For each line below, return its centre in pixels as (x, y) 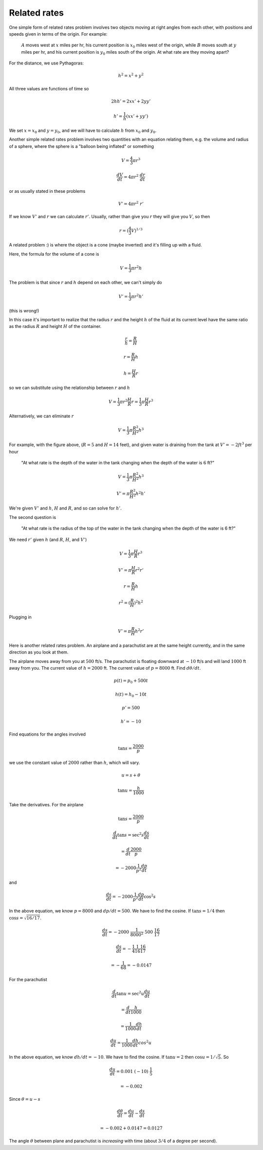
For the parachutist (28, 979)
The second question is (32, 517)
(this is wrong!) (24, 310)
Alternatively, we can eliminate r (41, 416)
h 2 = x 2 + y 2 (131, 75)
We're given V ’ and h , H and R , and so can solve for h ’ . (65, 508)
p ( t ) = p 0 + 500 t (131, 681)
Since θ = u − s (25, 1099)
